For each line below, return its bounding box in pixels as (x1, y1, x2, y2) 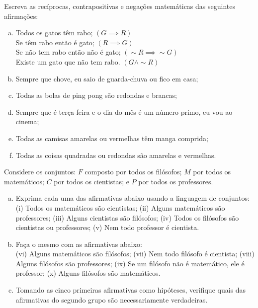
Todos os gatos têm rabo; (15, 27, 93, 38)
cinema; (15, 116, 39, 127)
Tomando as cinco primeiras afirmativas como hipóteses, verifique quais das (15, 285, 246, 295)
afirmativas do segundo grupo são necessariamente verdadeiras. (15, 294, 208, 305)
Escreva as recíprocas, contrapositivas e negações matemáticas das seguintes (4, 1, 235, 11)
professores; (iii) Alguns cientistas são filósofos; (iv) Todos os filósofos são (15, 212, 239, 223)
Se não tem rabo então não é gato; (15, 47, 121, 57)
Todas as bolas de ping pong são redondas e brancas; (15, 90, 177, 100)
